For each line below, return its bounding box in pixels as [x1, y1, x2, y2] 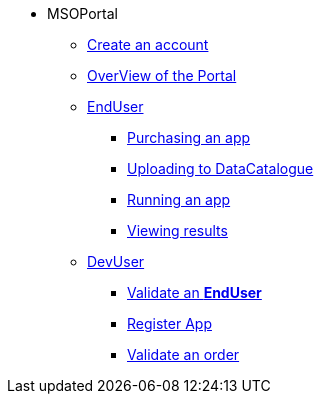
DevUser [87, 253, 145, 270]
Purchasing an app [127, 129, 251, 146]
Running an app [127, 191, 231, 208]
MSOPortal [47, 5, 118, 22]
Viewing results [127, 222, 228, 239]
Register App [127, 315, 212, 332]
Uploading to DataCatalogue [127, 160, 314, 177]
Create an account [87, 36, 209, 53]
